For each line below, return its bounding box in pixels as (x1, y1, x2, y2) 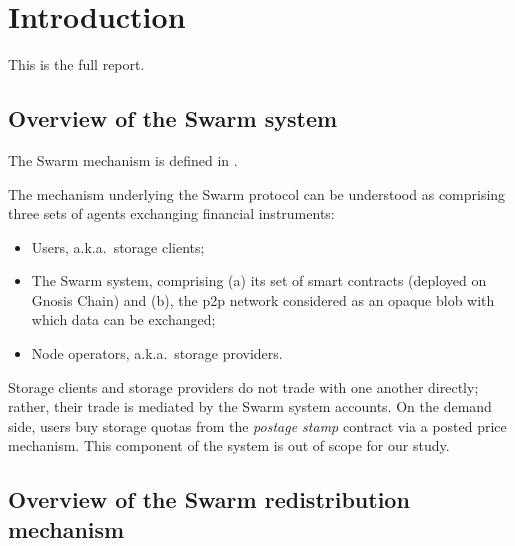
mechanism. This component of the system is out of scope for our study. (8, 435, 450, 456)
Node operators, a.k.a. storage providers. (31, 343, 283, 364)
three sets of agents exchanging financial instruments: (8, 203, 335, 224)
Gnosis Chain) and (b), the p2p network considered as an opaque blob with (31, 289, 495, 310)
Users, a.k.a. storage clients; (31, 236, 205, 257)
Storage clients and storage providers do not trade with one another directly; (8, 376, 479, 397)
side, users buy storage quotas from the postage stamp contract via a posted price (8, 415, 507, 436)
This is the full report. (8, 54, 145, 75)
